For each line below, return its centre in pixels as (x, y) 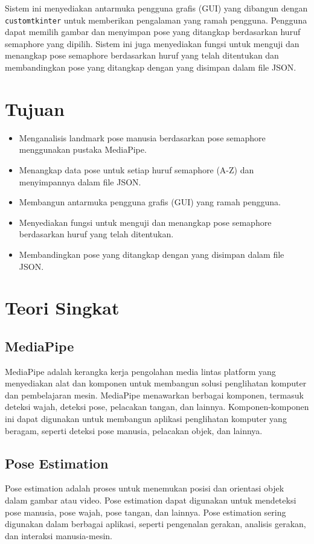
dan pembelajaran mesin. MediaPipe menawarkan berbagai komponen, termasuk (154, 395)
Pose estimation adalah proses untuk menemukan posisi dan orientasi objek (145, 488)
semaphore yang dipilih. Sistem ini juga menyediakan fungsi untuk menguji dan (152, 43)
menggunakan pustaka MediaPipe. (83, 149)
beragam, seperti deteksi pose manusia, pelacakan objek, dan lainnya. (134, 430)
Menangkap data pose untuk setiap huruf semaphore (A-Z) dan (136, 169)
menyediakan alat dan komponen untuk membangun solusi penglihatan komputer (156, 383)
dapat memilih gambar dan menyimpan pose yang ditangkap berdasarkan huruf (153, 32)
